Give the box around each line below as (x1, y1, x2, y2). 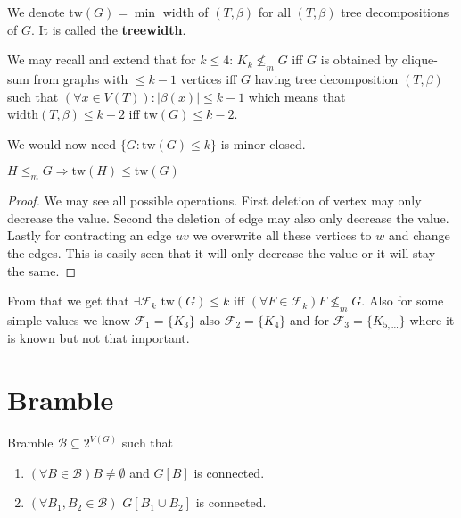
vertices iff (180, 69, 237, 88)
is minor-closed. (220, 134, 306, 153)
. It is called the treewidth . (30, 20, 186, 38)
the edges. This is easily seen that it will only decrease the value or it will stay (7, 243, 436, 262)
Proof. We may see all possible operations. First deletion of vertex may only (7, 191, 422, 210)
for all (258, 3, 292, 21)
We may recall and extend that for (7, 50, 196, 69)
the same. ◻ (7, 261, 77, 280)
